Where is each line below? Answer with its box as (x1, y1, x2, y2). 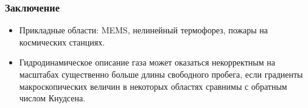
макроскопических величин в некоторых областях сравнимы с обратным (19, 79, 287, 92)
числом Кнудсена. (19, 92, 86, 104)
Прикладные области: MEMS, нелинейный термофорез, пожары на (19, 24, 268, 36)
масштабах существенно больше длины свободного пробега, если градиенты (19, 68, 303, 80)
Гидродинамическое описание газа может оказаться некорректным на (19, 56, 275, 69)
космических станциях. (19, 35, 105, 48)
